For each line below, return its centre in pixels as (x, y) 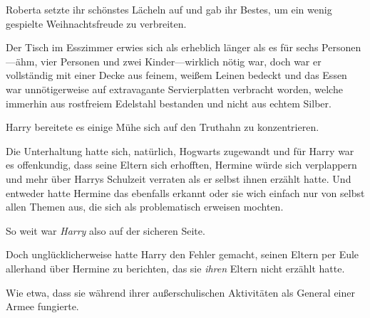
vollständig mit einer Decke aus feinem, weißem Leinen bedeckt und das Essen (176, 75)
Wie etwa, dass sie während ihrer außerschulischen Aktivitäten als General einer (180, 292)
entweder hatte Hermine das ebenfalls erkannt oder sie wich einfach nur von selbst (185, 192)
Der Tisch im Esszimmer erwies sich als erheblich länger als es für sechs (162, 47)
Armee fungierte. (42, 306)
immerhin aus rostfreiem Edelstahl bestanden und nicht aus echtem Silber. (169, 103)
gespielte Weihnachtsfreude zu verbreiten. (96, 23)
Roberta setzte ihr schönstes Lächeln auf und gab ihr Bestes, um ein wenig (169, 9)
